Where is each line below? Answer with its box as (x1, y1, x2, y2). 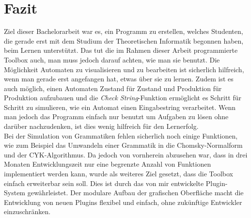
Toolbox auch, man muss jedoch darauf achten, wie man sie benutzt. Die (4, 54, 220, 64)
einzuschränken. (4, 206, 51, 217)
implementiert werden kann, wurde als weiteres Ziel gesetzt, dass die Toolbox (4, 169, 233, 179)
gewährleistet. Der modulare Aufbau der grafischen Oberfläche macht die (27, 187, 244, 198)
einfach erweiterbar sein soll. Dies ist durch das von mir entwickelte (4, 178, 204, 188)
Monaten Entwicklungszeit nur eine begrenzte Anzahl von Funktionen (4, 159, 211, 169)
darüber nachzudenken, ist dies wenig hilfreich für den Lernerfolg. (4, 121, 199, 131)
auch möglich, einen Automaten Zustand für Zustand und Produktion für (4, 83, 222, 93)
